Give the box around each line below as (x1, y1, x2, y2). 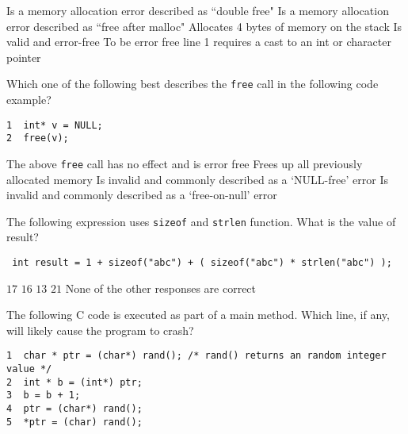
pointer (6, 48, 41, 65)
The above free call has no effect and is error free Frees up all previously (6, 155, 363, 171)
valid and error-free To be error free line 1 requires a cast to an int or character (6, 33, 391, 50)
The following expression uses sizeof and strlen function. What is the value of (6, 213, 396, 229)
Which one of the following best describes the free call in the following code (6, 75, 379, 92)
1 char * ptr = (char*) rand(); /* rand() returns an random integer (6, 350, 387, 362)
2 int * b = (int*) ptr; (6, 376, 143, 388)
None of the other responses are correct (65, 279, 257, 296)
